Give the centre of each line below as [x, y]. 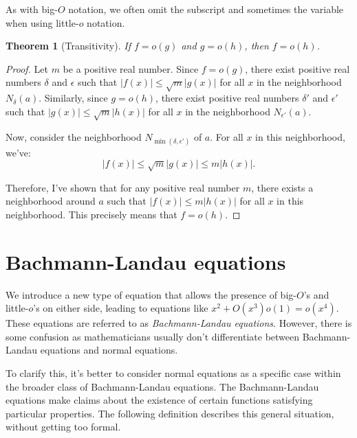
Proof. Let [27, 68]
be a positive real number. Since [131, 68]
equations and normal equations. [109, 350]
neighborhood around [51, 201]
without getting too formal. [63, 427]
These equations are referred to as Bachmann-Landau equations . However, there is [179, 323]
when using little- [42, 22]
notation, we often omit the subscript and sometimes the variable [206, 9]
